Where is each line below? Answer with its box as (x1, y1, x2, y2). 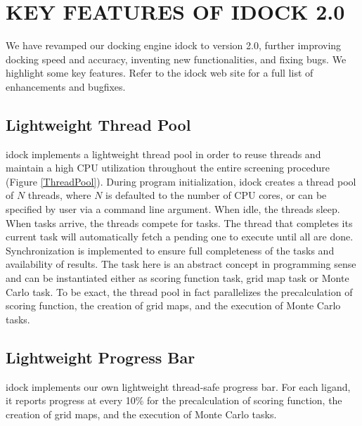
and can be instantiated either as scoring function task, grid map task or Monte (6, 271, 349, 285)
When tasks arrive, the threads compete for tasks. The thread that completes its (6, 215, 353, 230)
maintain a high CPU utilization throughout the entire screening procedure (6, 160, 330, 175)
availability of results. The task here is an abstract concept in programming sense (6, 257, 356, 271)
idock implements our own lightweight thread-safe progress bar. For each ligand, (6, 379, 351, 394)
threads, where (27, 188, 91, 202)
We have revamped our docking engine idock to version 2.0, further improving (6, 38, 342, 53)
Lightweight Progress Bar (6, 346, 195, 368)
